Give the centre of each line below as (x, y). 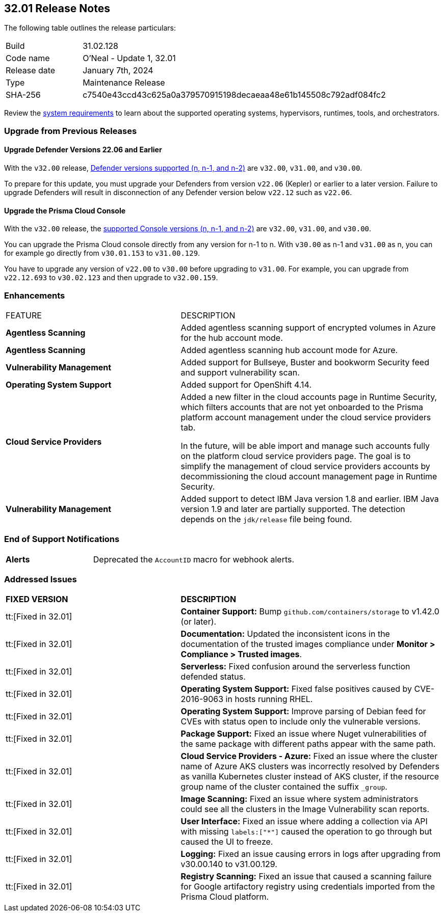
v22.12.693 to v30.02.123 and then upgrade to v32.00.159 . (111, 278)
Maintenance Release (124, 83)
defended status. (213, 677)
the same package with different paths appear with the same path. (308, 744)
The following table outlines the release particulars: (90, 28)
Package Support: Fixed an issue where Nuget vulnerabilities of (304, 734)
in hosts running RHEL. (269, 699)
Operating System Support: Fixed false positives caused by (296, 689)
